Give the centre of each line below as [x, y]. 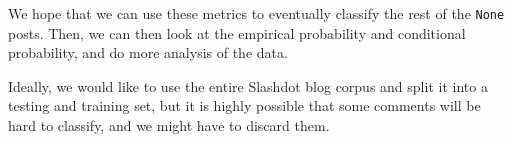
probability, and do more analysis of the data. [148, 52]
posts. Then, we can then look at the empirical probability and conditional [237, 32]
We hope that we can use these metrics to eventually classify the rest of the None [256, 13]
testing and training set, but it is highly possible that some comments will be [244, 105]
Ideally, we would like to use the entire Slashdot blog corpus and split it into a [248, 85]
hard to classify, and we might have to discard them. [169, 125]
